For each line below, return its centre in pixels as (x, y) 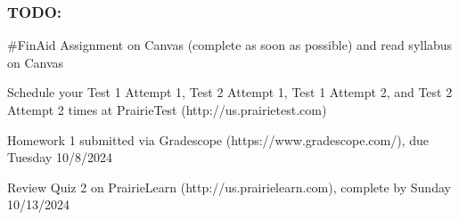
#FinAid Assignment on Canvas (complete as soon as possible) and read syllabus (230, 45)
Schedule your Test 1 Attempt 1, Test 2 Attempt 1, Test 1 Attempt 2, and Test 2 (230, 92)
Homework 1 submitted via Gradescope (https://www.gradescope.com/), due (218, 139)
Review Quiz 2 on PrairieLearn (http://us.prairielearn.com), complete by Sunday (229, 187)
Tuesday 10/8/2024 (60, 157)
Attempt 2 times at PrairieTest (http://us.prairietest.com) (167, 110)
